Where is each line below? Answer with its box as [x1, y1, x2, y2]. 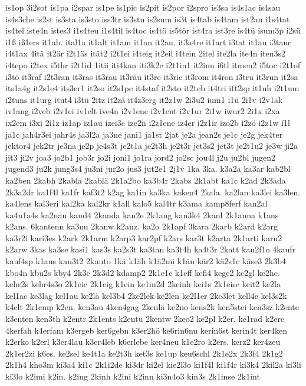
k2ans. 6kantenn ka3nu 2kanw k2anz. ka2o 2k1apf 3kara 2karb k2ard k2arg [5, 220, 278, 232]
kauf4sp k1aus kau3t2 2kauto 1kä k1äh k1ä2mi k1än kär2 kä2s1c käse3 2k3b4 [5, 255, 286, 267]
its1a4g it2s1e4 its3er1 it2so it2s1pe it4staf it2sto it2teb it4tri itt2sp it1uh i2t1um [5, 82, 300, 94]
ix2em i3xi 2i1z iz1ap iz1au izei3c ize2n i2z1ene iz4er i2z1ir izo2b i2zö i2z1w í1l [5, 116, 290, 128]
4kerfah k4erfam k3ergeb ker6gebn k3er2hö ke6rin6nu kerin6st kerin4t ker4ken [5, 324, 287, 336]
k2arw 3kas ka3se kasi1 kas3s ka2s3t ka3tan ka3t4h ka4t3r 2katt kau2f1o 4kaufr [5, 243, 296, 255]
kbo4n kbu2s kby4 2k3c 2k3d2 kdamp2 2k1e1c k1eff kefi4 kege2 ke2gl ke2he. [5, 266, 280, 278]
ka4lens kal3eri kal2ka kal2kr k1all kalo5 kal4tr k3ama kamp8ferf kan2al [5, 197, 268, 209]
